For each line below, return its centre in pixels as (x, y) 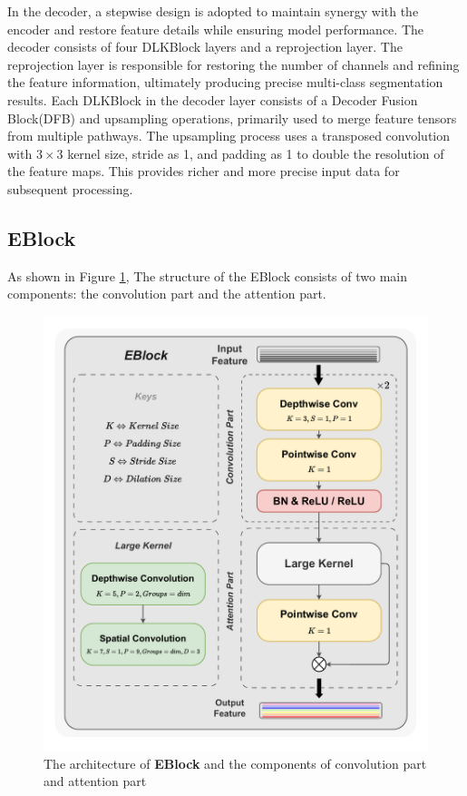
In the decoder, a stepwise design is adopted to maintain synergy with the (213, 11)
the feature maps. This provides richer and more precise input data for (204, 171)
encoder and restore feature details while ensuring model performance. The (216, 29)
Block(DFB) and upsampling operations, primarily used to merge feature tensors (232, 118)
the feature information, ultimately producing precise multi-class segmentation (225, 82)
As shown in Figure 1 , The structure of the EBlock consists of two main (207, 275)
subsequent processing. (70, 188)
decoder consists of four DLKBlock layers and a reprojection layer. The (205, 47)
